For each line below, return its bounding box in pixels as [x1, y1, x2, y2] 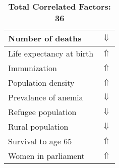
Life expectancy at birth [8, 47, 94, 59]
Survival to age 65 [8, 135, 72, 147]
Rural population [8, 121, 69, 132]
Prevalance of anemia [8, 91, 83, 103]
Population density [8, 77, 75, 88]
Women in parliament [8, 150, 85, 161]
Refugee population [8, 106, 77, 118]
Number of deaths [8, 32, 82, 44]
